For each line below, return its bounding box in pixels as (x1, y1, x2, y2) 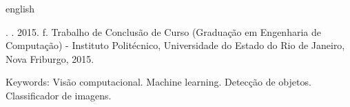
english (6, 1, 35, 15)
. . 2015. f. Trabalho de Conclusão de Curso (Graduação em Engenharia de (6, 24, 321, 39)
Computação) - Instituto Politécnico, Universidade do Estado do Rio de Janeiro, (6, 38, 345, 52)
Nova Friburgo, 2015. (6, 51, 94, 66)
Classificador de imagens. (6, 88, 112, 102)
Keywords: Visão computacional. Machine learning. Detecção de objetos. (6, 75, 311, 89)
